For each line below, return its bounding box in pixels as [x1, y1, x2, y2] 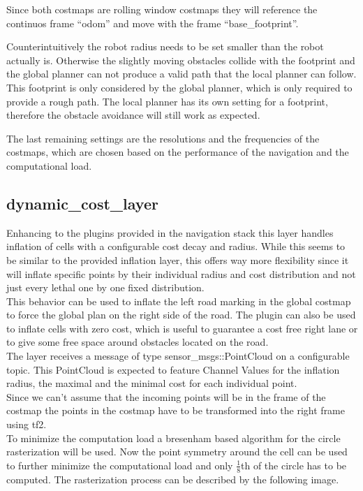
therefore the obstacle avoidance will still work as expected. [6, 108, 260, 122]
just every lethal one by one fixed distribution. [6, 280, 205, 295]
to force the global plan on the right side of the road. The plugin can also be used [6, 307, 356, 322]
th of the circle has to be [241, 457, 347, 472]
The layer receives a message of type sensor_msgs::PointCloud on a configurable [6, 349, 350, 363]
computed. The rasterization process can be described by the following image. [6, 471, 339, 486]
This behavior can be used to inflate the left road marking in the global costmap [6, 293, 351, 308]
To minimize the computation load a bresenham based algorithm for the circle [6, 430, 341, 445]
